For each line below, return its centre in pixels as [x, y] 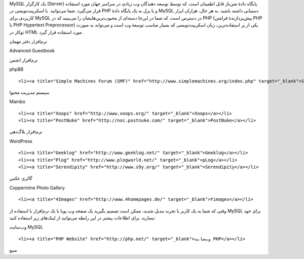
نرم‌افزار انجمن [24, 60]
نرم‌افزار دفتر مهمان [28, 41]
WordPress [21, 141]
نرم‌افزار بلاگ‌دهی [26, 132]
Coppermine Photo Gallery [37, 188]
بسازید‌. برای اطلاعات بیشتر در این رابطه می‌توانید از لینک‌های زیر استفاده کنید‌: [82, 217]
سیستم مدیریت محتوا [29, 92]
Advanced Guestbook [32, 51]
